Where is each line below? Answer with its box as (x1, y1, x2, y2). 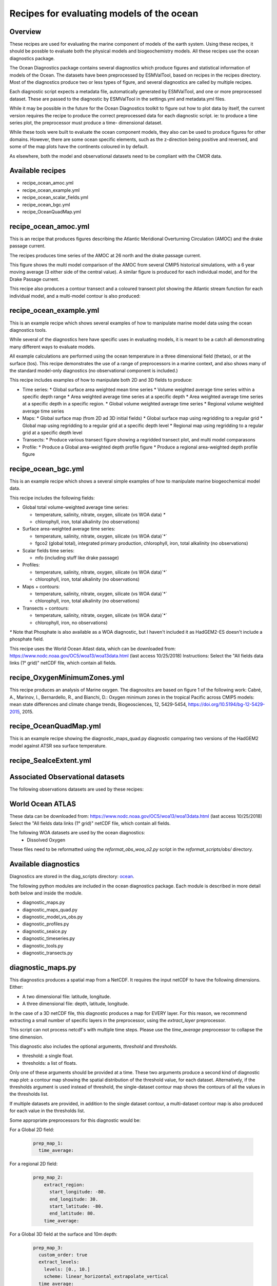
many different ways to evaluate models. (9, 344, 95, 350)
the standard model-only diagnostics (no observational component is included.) (9, 367, 178, 373)
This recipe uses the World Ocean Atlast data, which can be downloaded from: (9, 646, 176, 652)
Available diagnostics (9, 860, 80, 869)
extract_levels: (38, 1259, 80, 1265)
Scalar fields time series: (22, 547, 74, 553)
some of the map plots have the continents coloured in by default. (9, 144, 149, 150)
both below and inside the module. (9, 890, 83, 896)
